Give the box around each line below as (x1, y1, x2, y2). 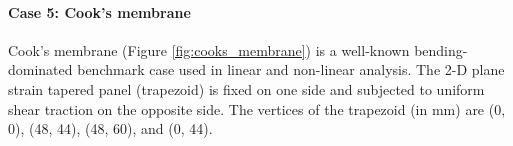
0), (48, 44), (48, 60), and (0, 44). (8, 118, 213, 139)
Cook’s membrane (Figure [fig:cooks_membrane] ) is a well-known (8, 39, 410, 60)
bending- (414, 39, 468, 60)
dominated (8, 59, 73, 80)
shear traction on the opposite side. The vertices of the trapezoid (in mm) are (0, (8, 98, 506, 119)
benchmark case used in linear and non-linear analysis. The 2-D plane (77, 59, 505, 80)
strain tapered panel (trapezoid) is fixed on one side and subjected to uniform (8, 78, 485, 99)
